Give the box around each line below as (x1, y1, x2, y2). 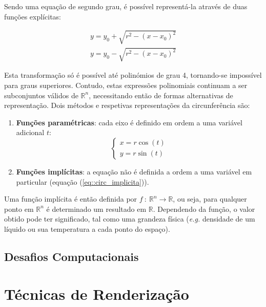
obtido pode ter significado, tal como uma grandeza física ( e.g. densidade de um (4, 213, 255, 224)
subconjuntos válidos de (4, 90, 78, 100)
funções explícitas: (4, 11, 61, 21)
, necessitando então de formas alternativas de (89, 90, 233, 100)
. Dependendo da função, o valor (153, 203, 255, 214)
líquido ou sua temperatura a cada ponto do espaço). (4, 223, 170, 234)
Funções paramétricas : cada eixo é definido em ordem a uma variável (16, 117, 242, 127)
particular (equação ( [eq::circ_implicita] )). (16, 176, 149, 187)
